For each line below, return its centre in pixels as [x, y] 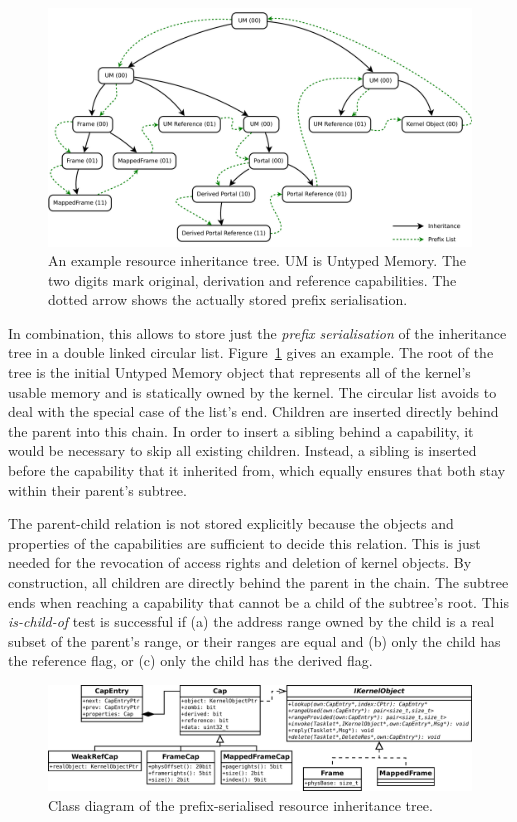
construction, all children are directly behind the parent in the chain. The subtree [258, 582]
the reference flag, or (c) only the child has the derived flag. [190, 660]
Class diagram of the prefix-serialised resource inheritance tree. [240, 804]
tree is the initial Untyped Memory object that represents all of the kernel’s [239, 372]
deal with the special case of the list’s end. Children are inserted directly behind [253, 411]
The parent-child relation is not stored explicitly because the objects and [231, 523]
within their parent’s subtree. [97, 489]
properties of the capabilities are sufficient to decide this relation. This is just [244, 542]
